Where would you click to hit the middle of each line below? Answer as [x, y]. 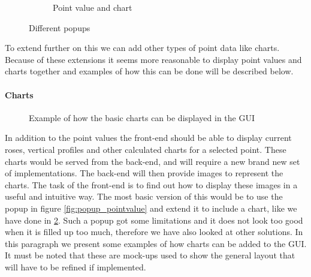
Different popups [60, 27]
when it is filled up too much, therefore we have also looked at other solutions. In [154, 232]
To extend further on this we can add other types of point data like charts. [142, 48]
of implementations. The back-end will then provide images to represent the [144, 173]
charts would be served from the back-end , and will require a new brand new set [153, 161]
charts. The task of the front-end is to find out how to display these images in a [151, 184]
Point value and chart [93, 7]
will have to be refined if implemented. [76, 267]
